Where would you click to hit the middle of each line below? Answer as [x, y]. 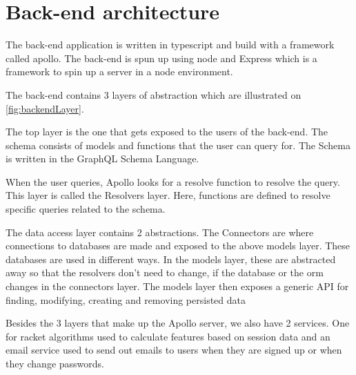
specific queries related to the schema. [86, 209]
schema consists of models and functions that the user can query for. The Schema [178, 145]
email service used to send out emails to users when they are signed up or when [174, 350]
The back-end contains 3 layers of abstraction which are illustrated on [154, 94]
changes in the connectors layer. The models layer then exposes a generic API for [177, 286]
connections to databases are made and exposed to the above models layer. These [178, 246]
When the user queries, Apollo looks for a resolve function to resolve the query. [173, 181]
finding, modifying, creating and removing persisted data [126, 299]
